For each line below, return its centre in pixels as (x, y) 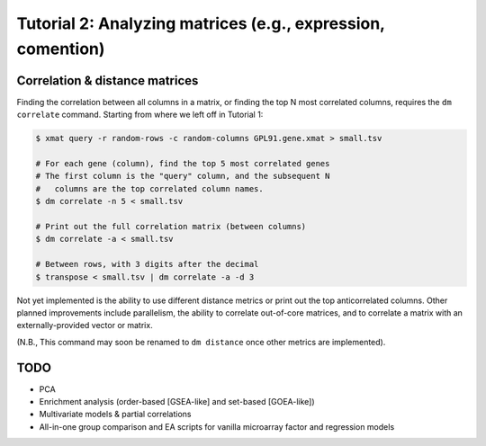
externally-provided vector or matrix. (85, 326)
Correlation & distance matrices (108, 80)
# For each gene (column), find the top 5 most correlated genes (183, 164)
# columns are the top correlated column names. (150, 188)
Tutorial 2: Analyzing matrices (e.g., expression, (201, 23)
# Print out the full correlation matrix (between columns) (171, 226)
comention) (61, 49)
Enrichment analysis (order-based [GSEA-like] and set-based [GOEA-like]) (177, 401)
